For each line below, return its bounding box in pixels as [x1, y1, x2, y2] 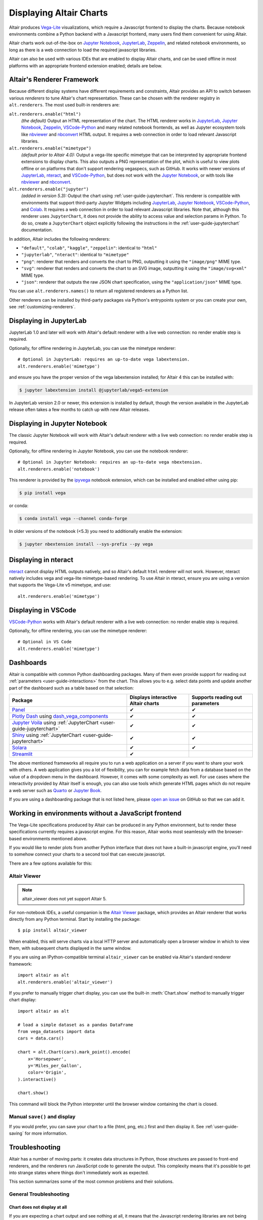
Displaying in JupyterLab [9, 316, 87, 325]
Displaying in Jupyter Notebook [9, 420, 107, 428]
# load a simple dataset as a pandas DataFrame [18, 1022, 133, 1027]
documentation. [21, 227, 53, 233]
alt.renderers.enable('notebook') [18, 466, 100, 472]
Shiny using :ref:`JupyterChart [12, 732, 81, 738]
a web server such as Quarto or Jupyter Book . [9, 787, 102, 793]
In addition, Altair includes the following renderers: [9, 236, 111, 242]
